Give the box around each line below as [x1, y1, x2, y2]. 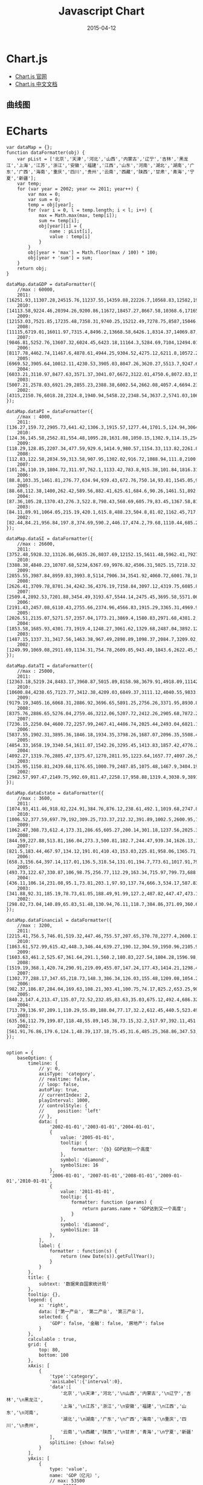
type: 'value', [49, 1466, 88, 1472]
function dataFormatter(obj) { [6, 150, 85, 156]
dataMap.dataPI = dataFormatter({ [6, 409, 94, 415]
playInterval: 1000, [38, 1097, 91, 1103]
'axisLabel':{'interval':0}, [49, 1379, 123, 1385]
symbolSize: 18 [60, 1227, 98, 1233]
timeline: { [28, 1060, 59, 1067]
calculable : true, [28, 1337, 77, 1343]
